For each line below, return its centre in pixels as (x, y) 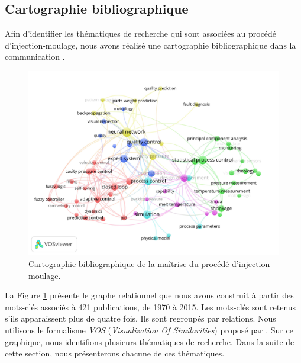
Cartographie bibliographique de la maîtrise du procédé (129, 263)
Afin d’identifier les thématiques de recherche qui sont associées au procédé (141, 33)
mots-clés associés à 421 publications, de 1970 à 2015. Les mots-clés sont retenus (150, 306)
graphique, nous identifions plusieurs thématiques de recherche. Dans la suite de (150, 341)
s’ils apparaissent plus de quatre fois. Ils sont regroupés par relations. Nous (140, 318)
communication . (35, 57)
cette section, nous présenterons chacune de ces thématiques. (115, 353)
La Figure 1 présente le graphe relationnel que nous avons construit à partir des (149, 295)
